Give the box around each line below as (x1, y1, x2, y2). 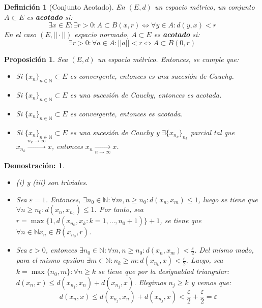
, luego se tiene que (198, 194, 258, 204)
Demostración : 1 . (4, 160, 65, 170)
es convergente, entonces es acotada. (70, 108, 183, 118)
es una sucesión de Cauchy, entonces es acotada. (70, 89, 222, 100)
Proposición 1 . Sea (4, 53, 68, 64)
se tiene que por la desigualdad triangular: (98, 266, 229, 276)
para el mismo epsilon (16, 255, 84, 265)
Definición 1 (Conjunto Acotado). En (4, 2, 125, 12)
